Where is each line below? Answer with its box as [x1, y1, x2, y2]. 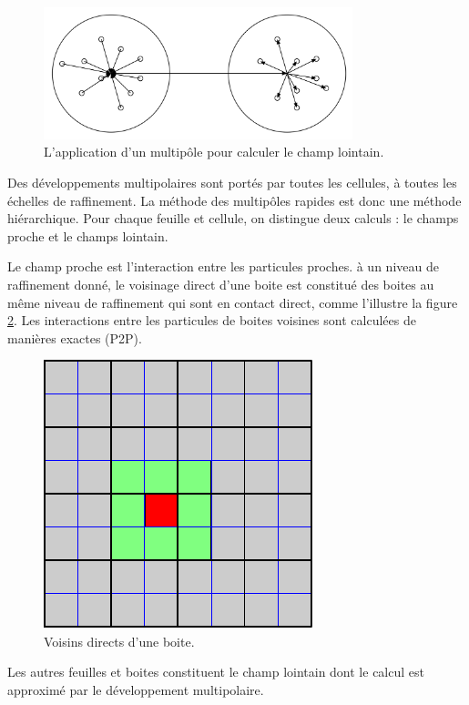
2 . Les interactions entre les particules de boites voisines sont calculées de [7, 311, 416, 330]
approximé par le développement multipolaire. [7, 680, 264, 700]
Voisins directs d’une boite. [44, 631, 195, 650]
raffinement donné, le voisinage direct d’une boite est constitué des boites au [7, 274, 434, 293]
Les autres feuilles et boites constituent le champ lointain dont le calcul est [7, 662, 424, 681]
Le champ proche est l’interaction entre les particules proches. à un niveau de [7, 257, 439, 276]
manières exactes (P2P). [7, 328, 142, 347]
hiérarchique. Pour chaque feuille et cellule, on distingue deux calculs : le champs [7, 209, 459, 228]
